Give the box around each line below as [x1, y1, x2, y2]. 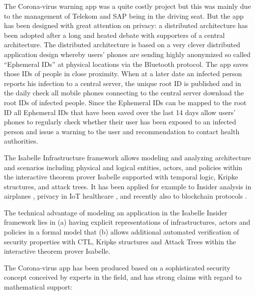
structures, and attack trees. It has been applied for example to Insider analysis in [4, 181, 252, 191]
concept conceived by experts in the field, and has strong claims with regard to [4, 272, 242, 282]
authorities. [4, 136, 38, 146]
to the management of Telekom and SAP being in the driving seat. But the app [4, 10, 244, 21]
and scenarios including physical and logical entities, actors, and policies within [4, 162, 243, 172]
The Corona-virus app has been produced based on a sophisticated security [4, 262, 230, 272]
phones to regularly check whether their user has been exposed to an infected [4, 117, 236, 127]
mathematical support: [4, 282, 72, 292]
